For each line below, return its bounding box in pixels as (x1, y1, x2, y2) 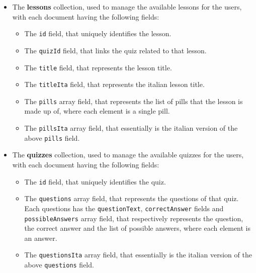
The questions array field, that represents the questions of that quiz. (24, 193, 239, 204)
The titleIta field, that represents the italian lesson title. (24, 79, 205, 89)
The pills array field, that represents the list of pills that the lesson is (24, 96, 243, 106)
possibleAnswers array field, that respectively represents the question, (24, 213, 243, 223)
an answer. (24, 232, 57, 243)
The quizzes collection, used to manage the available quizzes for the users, (12, 149, 244, 160)
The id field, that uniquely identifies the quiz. (24, 176, 166, 187)
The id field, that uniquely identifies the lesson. (24, 28, 172, 39)
